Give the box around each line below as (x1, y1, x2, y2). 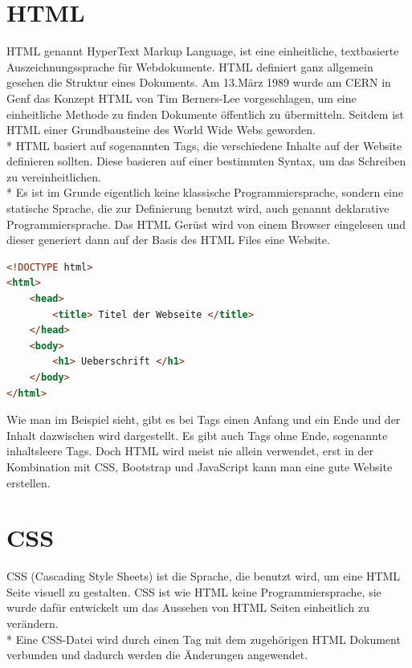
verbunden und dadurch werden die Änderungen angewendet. (6, 646, 308, 663)
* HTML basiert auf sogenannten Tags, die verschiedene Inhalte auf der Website (6, 136, 402, 153)
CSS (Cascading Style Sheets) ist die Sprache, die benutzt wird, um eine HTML (6, 568, 401, 584)
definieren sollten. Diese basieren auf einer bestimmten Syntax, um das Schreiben (6, 153, 406, 169)
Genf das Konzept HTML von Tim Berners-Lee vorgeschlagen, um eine (6, 89, 357, 106)
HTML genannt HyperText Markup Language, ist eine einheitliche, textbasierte (6, 43, 399, 59)
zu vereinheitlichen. (6, 168, 101, 185)
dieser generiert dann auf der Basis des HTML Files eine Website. (6, 231, 330, 248)
